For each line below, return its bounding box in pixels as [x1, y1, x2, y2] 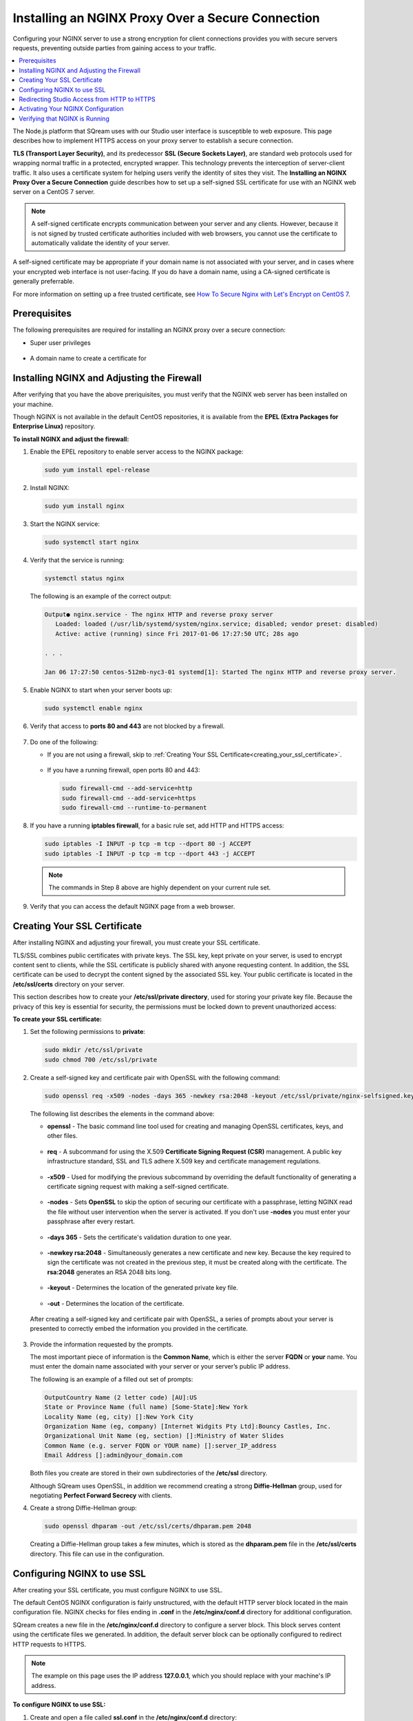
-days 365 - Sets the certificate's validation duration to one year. [47, 1233, 232, 1241]
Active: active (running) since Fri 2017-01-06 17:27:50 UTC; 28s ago [55, 630, 299, 637]
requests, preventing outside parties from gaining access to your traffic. [12, 43, 217, 52]
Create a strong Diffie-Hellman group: [30, 1504, 137, 1512]
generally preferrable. [12, 277, 75, 286]
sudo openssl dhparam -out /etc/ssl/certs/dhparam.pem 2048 [44, 1522, 252, 1530]
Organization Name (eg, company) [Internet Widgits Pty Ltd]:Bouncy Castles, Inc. [44, 1422, 332, 1430]
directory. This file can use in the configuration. [30, 1550, 165, 1558]
